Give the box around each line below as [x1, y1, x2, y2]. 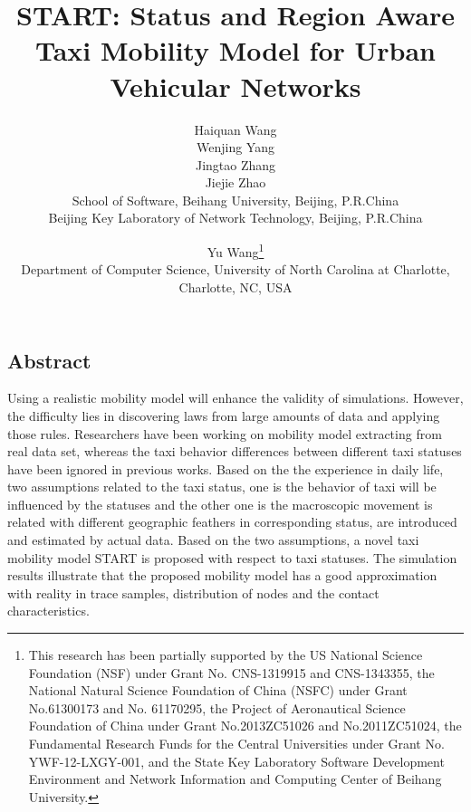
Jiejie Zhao [205, 173, 266, 192]
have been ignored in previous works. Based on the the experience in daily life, [7, 459, 444, 478]
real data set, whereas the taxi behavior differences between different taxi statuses [7, 442, 462, 461]
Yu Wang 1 [207, 240, 264, 261]
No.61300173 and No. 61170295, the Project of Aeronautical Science [28, 698, 406, 717]
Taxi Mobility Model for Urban [34, 32, 436, 69]
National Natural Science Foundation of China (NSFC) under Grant [28, 681, 408, 700]
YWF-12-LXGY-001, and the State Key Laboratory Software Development [28, 751, 445, 770]
